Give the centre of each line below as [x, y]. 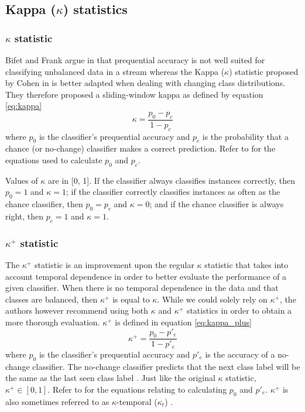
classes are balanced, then [52, 299]
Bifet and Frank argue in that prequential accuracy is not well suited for [135, 60]
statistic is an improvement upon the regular [114, 264]
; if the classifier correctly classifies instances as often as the [173, 192]
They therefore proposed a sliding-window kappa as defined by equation [134, 94]
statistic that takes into [246, 264]
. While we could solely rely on [212, 299]
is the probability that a [245, 136]
